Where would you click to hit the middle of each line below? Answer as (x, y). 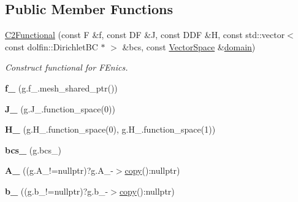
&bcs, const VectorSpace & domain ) (189, 46)
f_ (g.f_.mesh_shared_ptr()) (61, 87)
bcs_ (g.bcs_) (33, 150)
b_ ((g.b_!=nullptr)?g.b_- (57, 191)
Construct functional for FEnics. (67, 67)
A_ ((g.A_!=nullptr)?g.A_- (59, 170)
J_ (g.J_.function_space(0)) (60, 108)
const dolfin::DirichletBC (52, 46)
